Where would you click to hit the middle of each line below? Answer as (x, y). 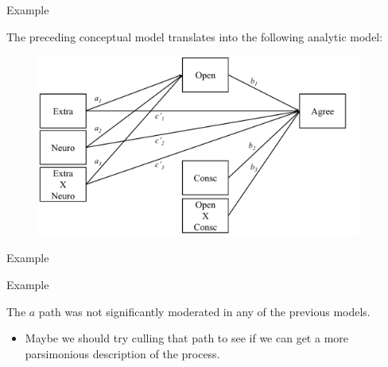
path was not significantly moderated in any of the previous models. (204, 311)
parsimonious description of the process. (122, 353)
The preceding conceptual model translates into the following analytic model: (195, 36)
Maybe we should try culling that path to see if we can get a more (186, 338)
